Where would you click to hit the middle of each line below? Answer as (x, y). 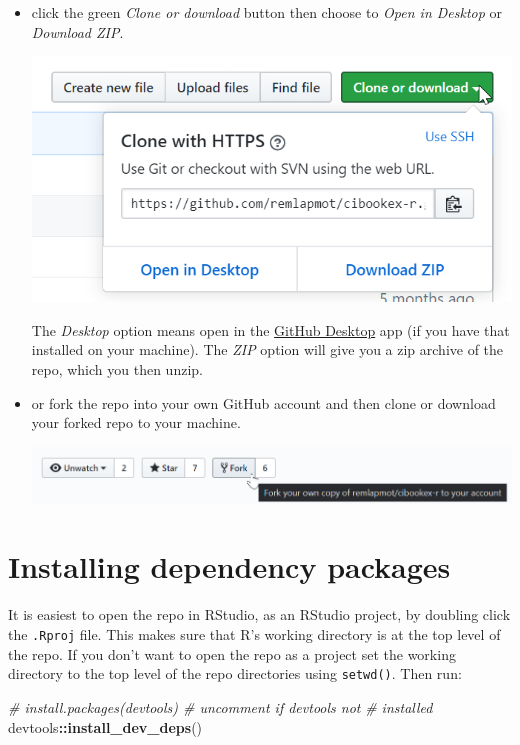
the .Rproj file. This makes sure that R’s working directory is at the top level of (254, 634)
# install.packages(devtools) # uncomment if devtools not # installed (220, 706)
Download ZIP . (77, 31)
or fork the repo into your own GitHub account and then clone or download (263, 402)
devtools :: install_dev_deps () (105, 726)
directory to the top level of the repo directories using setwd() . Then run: (235, 673)
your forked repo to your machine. (136, 422)
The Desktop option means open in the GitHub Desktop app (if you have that (270, 329)
